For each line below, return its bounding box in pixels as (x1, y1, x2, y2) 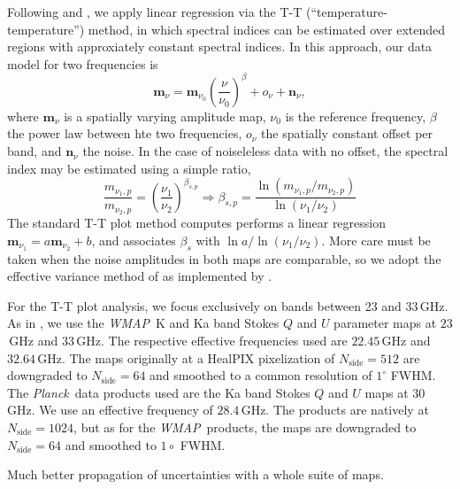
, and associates (91, 230, 176, 249)
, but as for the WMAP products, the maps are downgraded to (73, 417, 417, 436)
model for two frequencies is (7, 54, 158, 73)
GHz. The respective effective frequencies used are (76, 330, 348, 349)
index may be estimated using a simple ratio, (7, 159, 251, 177)
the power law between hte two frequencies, (7, 124, 242, 143)
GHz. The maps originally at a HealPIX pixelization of (37, 348, 335, 367)
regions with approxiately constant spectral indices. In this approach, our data (7, 37, 433, 56)
